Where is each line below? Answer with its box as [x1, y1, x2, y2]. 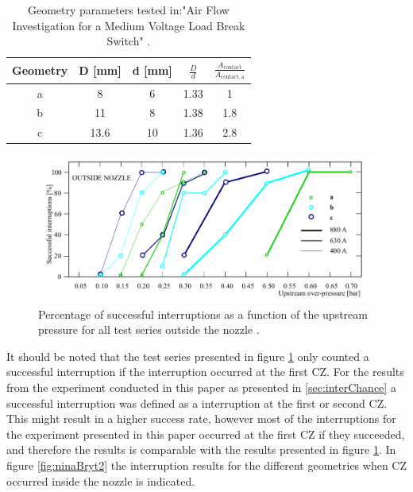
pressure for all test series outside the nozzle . [38, 321, 260, 338]
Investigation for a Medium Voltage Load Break [12, 17, 245, 33]
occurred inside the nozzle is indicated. [6, 472, 195, 489]
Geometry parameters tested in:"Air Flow [27, 2, 230, 17]
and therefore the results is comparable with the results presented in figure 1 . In [6, 441, 396, 458]
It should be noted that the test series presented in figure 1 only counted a [6, 347, 369, 364]
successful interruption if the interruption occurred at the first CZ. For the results [6, 363, 404, 380]
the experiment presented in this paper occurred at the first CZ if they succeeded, [6, 425, 405, 442]
